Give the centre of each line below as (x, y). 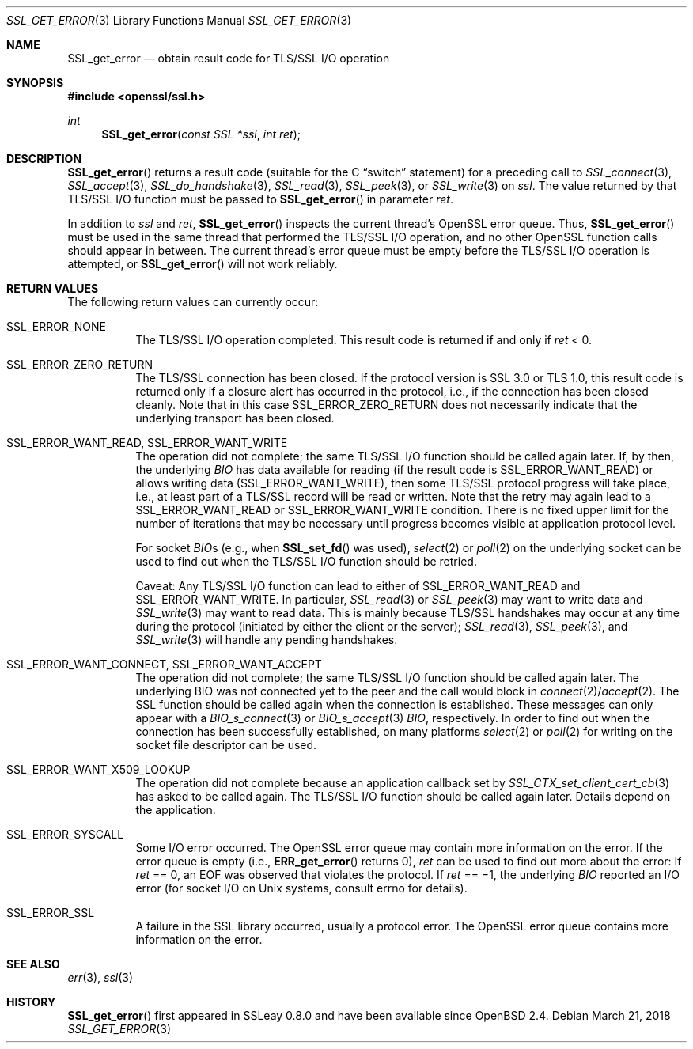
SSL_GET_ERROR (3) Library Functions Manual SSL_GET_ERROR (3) (179, 20)
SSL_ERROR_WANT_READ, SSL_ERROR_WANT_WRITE (147, 443)
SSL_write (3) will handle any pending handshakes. (267, 640)
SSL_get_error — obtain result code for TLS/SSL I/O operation (229, 58)
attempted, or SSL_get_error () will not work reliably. (203, 264)
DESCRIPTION (44, 159)
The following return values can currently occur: (193, 302)
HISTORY (31, 1002)
